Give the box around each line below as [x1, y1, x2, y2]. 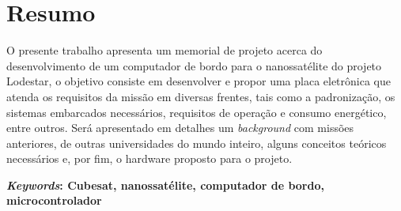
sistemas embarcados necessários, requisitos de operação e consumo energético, [6, 104, 387, 120]
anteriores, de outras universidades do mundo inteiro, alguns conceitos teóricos [6, 134, 387, 151]
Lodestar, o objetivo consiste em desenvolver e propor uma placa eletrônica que [6, 73, 391, 89]
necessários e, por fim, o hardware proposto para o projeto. [6, 150, 293, 167]
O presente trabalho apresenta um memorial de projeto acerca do [6, 42, 323, 58]
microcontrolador [6, 192, 102, 209]
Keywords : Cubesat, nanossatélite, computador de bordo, [6, 176, 324, 193]
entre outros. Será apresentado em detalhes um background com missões [6, 119, 354, 136]
